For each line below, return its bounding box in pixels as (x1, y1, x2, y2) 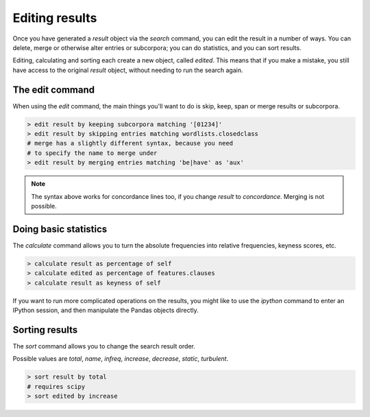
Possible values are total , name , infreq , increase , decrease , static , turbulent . (12, 355, 229, 363)
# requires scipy (27, 383, 86, 390)
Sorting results (12, 324, 78, 335)
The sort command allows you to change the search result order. (12, 342, 195, 350)
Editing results (12, 10, 97, 25)
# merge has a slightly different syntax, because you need (27, 139, 234, 147)
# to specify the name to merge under (27, 149, 158, 157)
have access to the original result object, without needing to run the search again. (12, 66, 243, 74)
